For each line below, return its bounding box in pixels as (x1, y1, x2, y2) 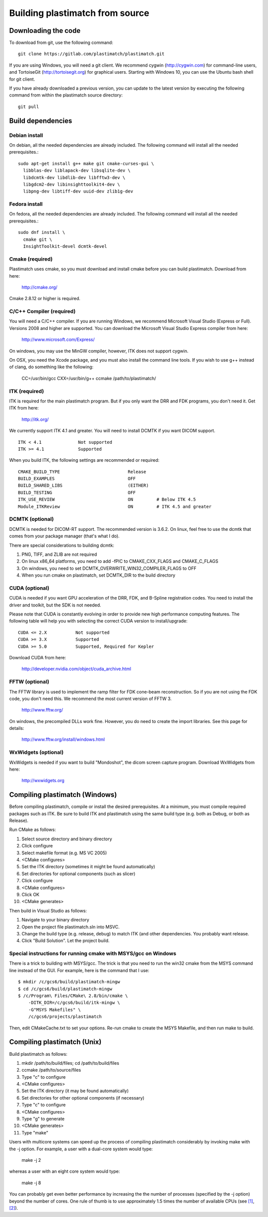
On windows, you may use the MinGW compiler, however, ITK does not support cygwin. (9, 348, 189, 354)
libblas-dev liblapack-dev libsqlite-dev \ (23, 168, 131, 174)
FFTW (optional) (9, 678, 50, 685)
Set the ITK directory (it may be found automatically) (21, 1088, 129, 1094)
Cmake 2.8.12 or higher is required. (9, 296, 80, 302)
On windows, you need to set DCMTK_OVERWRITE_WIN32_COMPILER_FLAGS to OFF (21, 565, 197, 571)
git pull (18, 103, 39, 109)
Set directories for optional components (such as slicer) (21, 871, 136, 877)
